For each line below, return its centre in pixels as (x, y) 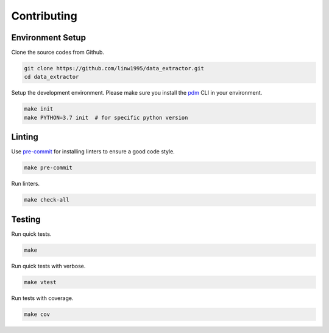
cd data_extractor (51, 77)
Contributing (44, 16)
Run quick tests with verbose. (48, 266)
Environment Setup (49, 38)
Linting (25, 137)
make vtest (40, 282)
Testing (26, 219)
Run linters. (25, 184)
